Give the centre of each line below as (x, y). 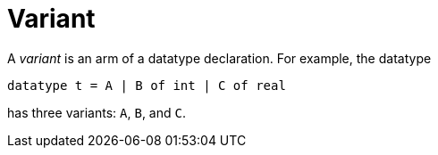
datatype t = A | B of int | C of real (147, 85)
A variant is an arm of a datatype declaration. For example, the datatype (219, 58)
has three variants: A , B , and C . (97, 112)
